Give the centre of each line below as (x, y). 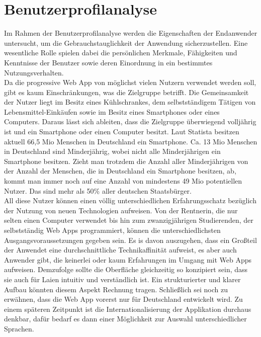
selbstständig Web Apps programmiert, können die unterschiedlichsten (112, 230)
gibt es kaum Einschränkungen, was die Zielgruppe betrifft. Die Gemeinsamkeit (126, 92)
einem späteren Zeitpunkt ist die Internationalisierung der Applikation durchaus (128, 309)
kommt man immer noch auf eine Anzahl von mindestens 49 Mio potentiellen (123, 181)
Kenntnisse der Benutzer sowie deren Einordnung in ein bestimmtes (108, 62)
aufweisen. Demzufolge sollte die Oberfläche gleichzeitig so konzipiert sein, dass (126, 269)
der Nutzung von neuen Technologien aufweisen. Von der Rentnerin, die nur (121, 210)
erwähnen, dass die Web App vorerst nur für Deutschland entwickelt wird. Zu (123, 299)
